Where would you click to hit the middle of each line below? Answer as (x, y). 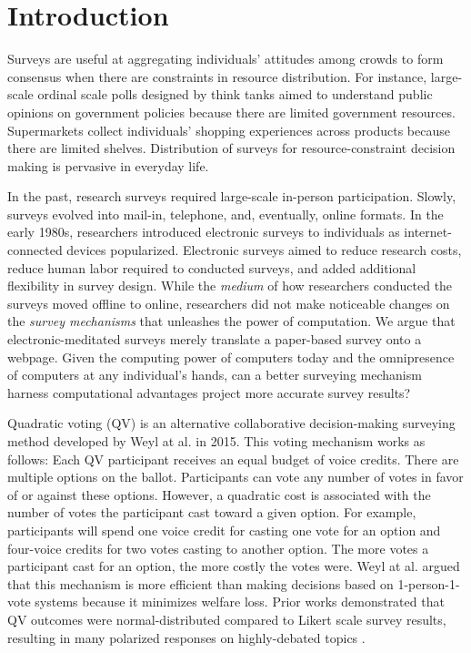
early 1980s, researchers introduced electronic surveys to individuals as (204, 232)
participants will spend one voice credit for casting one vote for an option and (224, 530)
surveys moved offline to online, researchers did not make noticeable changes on (229, 303)
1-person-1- (429, 583)
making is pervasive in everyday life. (108, 165)
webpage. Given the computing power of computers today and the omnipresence (231, 357)
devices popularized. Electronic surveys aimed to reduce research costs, (264, 250)
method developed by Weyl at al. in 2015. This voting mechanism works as (216, 441)
